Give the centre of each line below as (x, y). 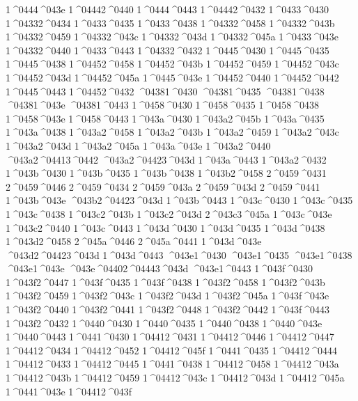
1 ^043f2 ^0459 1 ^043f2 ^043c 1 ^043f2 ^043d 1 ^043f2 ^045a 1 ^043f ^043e (168, 296)
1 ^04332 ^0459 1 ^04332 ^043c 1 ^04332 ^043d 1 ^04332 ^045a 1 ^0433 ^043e (172, 37)
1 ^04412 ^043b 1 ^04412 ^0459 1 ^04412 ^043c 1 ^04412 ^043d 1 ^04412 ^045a (175, 378)
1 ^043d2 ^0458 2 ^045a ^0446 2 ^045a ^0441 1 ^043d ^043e (134, 241)
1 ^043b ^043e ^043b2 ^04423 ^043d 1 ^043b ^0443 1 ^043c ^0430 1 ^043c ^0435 (179, 200)
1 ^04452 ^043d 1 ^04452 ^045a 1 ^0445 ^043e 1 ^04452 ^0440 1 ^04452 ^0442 (172, 77)
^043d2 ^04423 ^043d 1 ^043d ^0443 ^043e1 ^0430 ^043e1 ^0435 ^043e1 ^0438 (179, 254)
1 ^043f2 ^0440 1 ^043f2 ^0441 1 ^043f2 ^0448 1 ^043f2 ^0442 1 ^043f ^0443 (168, 309)
